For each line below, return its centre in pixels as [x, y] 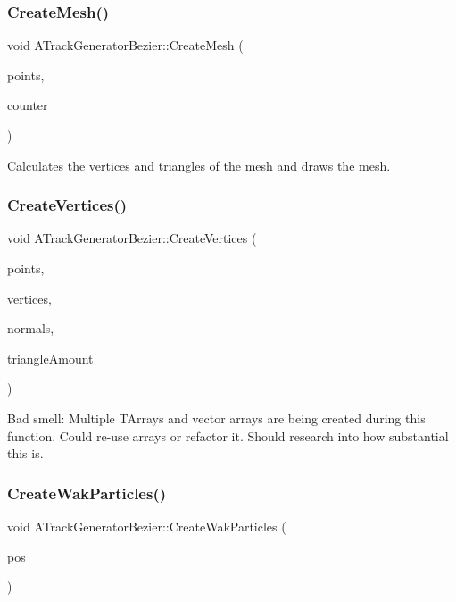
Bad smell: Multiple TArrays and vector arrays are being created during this [216, 418]
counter [28, 105]
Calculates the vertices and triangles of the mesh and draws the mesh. [199, 165]
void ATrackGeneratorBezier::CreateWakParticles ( [147, 526]
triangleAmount [50, 358]
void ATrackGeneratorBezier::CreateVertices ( [132, 238]
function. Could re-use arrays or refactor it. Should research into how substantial [228, 435]
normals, [31, 328]
